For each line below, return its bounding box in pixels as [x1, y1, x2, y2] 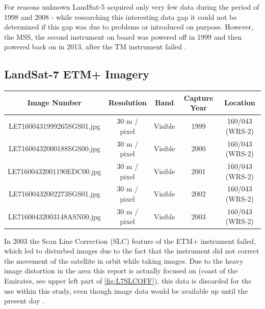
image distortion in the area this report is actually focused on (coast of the [4, 265, 238, 276]
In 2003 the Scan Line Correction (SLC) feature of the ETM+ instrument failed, [4, 235, 256, 246]
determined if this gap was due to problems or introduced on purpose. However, [4, 21, 253, 32]
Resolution [108, 97, 147, 108]
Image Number [27, 97, 82, 108]
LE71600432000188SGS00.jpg [8, 143, 100, 154]
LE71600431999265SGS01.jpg [8, 120, 100, 131]
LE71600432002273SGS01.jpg [8, 188, 100, 199]
